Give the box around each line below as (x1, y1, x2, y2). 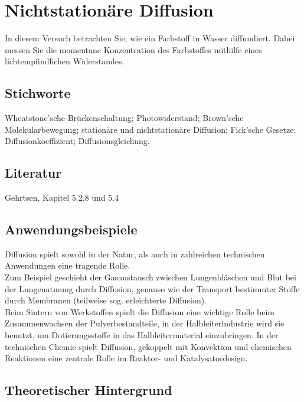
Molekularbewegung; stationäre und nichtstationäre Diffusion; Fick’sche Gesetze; (5, 123, 296, 135)
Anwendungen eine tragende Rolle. (5, 259, 130, 272)
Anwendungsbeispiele (5, 220, 138, 238)
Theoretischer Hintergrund (5, 381, 172, 399)
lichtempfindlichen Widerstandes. (5, 55, 125, 67)
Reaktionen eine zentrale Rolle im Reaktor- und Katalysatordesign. (5, 352, 248, 364)
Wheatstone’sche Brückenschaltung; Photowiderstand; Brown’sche (5, 112, 244, 124)
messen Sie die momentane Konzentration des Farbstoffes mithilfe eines (5, 43, 262, 55)
